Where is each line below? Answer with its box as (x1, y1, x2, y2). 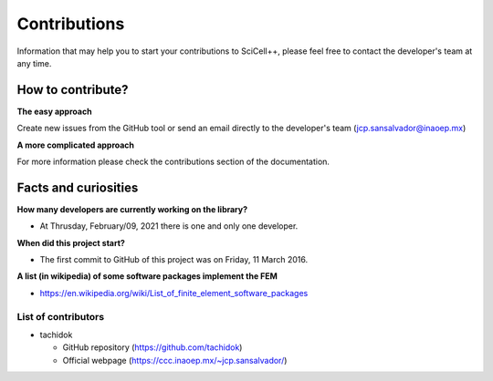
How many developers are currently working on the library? (16, 203, 248, 214)
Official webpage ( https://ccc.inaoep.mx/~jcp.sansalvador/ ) (62, 355, 288, 366)
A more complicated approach (16, 139, 135, 150)
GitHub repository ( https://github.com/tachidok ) (62, 342, 243, 353)
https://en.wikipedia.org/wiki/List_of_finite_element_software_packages (39, 287, 309, 298)
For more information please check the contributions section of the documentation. (16, 156, 330, 168)
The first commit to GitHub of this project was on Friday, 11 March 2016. (39, 254, 309, 265)
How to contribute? (16, 82, 129, 98)
